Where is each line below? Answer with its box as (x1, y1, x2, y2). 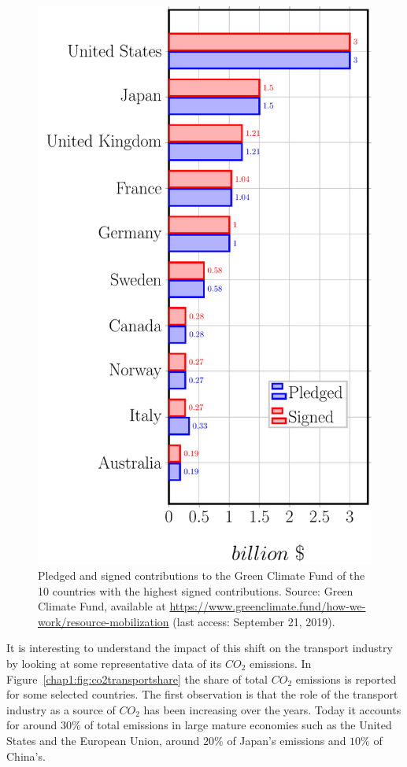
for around (6, 717, 57, 733)
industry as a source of (6, 701, 116, 717)
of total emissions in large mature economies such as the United (84, 717, 392, 733)
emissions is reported (295, 670, 397, 687)
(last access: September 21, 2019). (172, 613, 335, 629)
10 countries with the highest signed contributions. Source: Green (38, 582, 353, 599)
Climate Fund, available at (38, 598, 166, 614)
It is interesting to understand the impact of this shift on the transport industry (6, 640, 393, 656)
